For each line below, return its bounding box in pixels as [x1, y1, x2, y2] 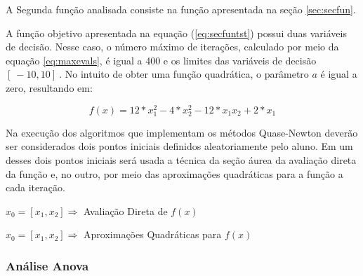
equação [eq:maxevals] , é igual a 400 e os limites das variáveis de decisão [6, 53, 317, 67]
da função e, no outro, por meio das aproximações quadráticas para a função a [6, 166, 343, 181]
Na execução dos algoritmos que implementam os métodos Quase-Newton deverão [6, 125, 358, 139]
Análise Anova [6, 256, 89, 274]
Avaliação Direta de [84, 203, 168, 218]
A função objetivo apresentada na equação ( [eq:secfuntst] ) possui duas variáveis [6, 25, 347, 40]
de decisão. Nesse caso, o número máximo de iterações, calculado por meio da [6, 39, 339, 54]
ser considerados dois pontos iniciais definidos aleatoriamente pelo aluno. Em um [6, 139, 353, 153]
